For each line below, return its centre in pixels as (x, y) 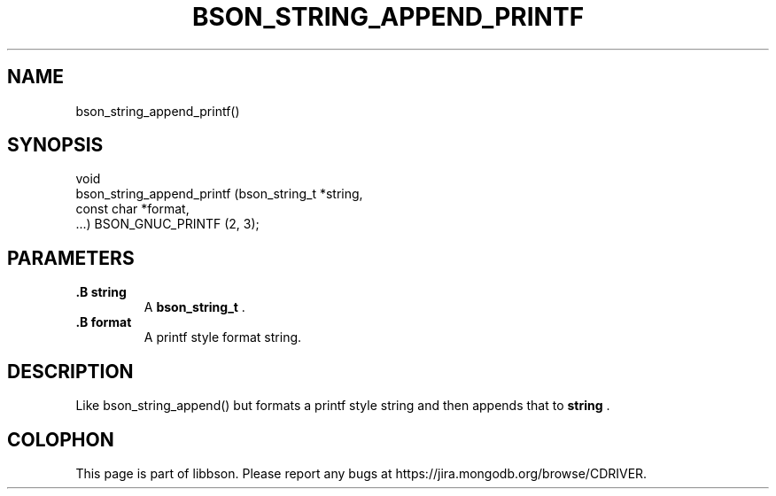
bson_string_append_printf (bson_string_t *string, (219, 194)
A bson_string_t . (194, 307)
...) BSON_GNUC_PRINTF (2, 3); (167, 224)
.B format (104, 322)
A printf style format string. (223, 337)
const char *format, (132, 209)
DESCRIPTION (70, 371)
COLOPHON (61, 439)
